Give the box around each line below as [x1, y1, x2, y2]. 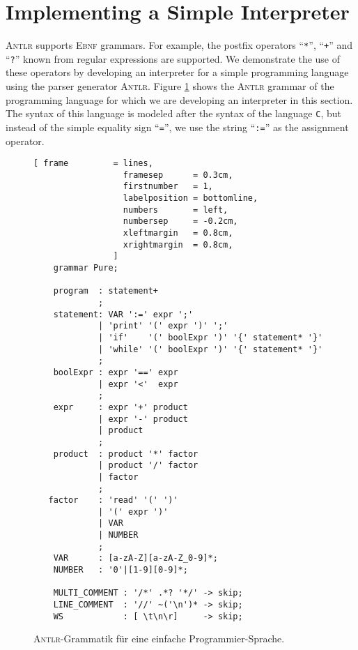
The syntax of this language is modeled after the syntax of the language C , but [6, 106, 341, 121]
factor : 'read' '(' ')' [48, 495, 178, 506]
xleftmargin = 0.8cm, [123, 228, 233, 239]
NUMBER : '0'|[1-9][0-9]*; [53, 565, 188, 575]
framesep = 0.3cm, [123, 169, 233, 180]
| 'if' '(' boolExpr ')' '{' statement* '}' [98, 332, 323, 342]
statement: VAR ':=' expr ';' [53, 309, 194, 319]
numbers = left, [123, 204, 228, 215]
